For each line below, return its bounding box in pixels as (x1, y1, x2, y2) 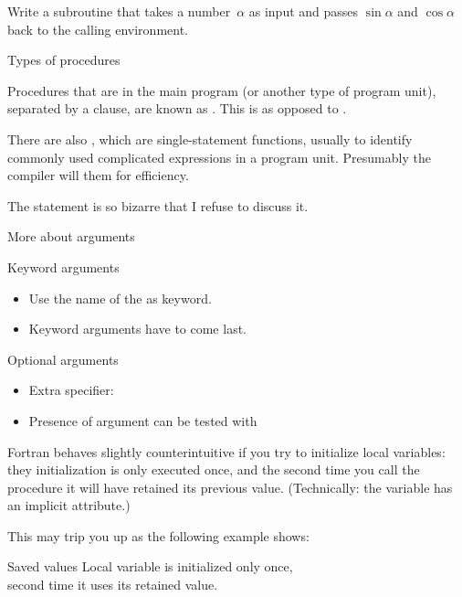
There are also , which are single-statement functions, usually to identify (7, 129, 413, 148)
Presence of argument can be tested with (28, 410, 257, 430)
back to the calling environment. (7, 19, 188, 38)
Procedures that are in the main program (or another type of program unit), (7, 80, 436, 100)
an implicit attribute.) (7, 496, 131, 515)
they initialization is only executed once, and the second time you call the (7, 460, 420, 479)
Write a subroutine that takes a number (7, 2, 231, 20)
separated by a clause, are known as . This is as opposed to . (7, 99, 347, 118)
